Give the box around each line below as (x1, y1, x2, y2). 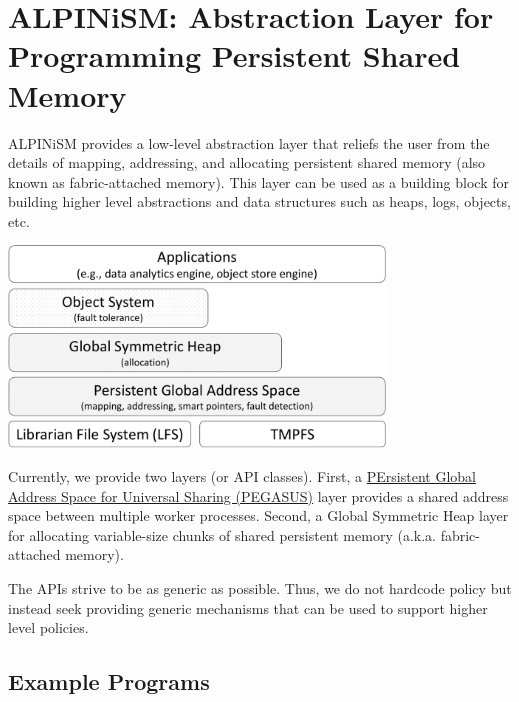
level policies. (8, 617, 89, 638)
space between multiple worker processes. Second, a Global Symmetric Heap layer (8, 505, 509, 526)
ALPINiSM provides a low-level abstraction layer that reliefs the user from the (8, 132, 490, 153)
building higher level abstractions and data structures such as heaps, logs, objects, (8, 191, 511, 212)
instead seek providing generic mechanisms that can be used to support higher (8, 597, 488, 618)
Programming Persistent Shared (8, 35, 461, 76)
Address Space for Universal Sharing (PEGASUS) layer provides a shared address (8, 485, 509, 506)
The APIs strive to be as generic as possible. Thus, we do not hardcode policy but (8, 578, 512, 599)
